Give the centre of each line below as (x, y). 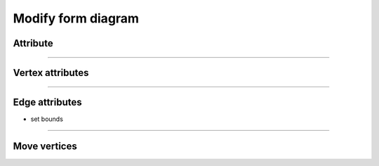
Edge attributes (47, 102)
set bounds (47, 119)
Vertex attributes (51, 73)
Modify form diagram (76, 18)
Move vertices (45, 146)
